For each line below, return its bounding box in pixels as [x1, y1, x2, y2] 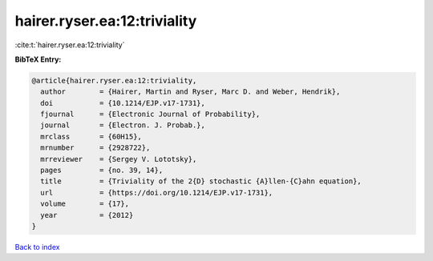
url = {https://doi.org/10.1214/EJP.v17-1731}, [40, 188, 273, 197]
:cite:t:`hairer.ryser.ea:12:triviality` [14, 40, 125, 50]
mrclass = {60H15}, [40, 132, 142, 141]
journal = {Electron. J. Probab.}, [40, 121, 206, 130]
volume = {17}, [40, 199, 130, 208]
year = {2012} [40, 211, 134, 219]
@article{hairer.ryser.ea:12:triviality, [31, 76, 197, 85]
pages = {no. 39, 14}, [40, 166, 164, 175]
